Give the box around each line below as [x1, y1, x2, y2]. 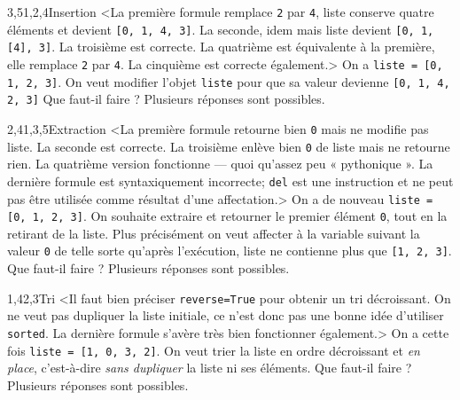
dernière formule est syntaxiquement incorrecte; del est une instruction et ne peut [7, 171, 454, 190]
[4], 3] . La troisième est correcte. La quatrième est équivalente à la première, [7, 37, 435, 56]
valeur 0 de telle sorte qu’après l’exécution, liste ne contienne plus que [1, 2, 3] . [7, 241, 452, 260]
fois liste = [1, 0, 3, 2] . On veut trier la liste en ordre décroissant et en [7, 341, 420, 359]
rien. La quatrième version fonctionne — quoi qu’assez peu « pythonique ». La [7, 154, 433, 173]
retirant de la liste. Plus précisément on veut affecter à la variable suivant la [7, 224, 420, 242]
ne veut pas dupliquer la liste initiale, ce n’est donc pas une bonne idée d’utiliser [7, 306, 444, 325]
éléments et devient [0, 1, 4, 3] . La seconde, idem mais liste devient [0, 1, [7, 20, 434, 38]
